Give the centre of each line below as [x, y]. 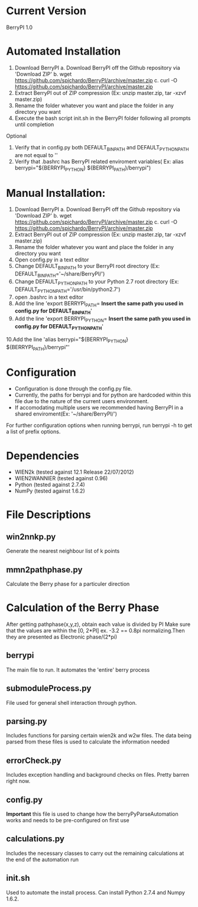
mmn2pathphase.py [44, 569]
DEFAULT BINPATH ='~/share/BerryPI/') [60, 274]
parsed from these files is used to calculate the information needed [88, 742]
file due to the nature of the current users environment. [82, 401]
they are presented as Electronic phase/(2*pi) [62, 637]
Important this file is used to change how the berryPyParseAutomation [92, 814]
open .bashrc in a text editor [49, 297]
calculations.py [35, 839]
